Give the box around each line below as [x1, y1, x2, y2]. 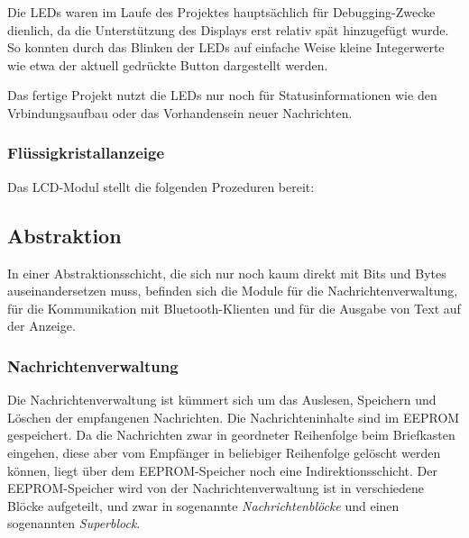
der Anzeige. [7, 316, 76, 335]
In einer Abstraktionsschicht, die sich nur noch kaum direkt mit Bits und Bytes [7, 263, 446, 282]
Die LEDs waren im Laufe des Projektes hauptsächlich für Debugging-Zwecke [7, 3, 436, 21]
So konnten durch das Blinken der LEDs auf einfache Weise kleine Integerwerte [7, 38, 445, 57]
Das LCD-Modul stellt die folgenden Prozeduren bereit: [7, 177, 315, 196]
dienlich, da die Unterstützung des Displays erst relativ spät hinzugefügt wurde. [7, 20, 449, 39]
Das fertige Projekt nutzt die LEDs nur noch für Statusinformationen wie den [7, 86, 437, 105]
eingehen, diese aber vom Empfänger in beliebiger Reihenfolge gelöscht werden [7, 442, 441, 461]
